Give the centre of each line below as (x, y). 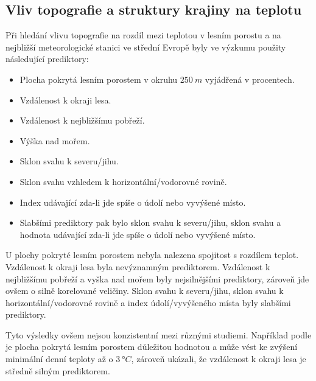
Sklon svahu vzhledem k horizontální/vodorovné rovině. (123, 181)
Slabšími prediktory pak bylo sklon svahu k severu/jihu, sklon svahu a (150, 222)
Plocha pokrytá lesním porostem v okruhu (99, 79)
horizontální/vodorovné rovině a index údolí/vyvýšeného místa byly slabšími (148, 302)
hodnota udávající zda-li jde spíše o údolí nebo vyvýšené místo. (138, 234)
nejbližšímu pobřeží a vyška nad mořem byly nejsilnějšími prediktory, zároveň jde (157, 278)
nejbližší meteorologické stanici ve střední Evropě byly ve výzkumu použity (146, 47)
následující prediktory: (47, 59)
